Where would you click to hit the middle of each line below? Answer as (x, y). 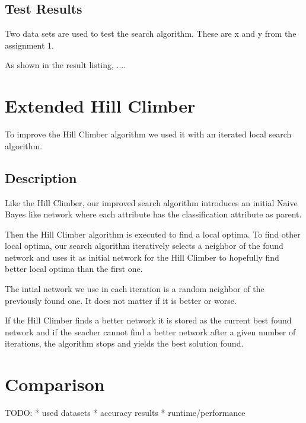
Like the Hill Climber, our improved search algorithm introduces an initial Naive (151, 202)
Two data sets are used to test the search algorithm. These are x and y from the (151, 33)
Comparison (55, 384)
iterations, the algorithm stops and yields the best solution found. (124, 343)
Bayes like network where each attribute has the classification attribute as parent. (153, 214)
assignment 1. (29, 45)
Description (41, 177)
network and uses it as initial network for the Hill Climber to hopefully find (142, 257)
